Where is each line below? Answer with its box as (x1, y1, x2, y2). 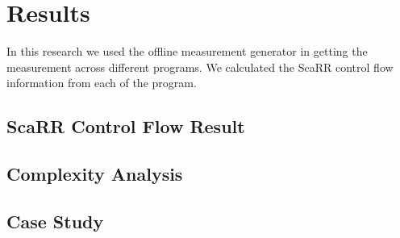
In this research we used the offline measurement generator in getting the (6, 43, 368, 60)
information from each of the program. (6, 74, 197, 91)
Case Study (6, 208, 104, 233)
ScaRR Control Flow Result (6, 114, 245, 139)
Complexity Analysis (6, 161, 183, 186)
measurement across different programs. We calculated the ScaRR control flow (6, 58, 394, 75)
